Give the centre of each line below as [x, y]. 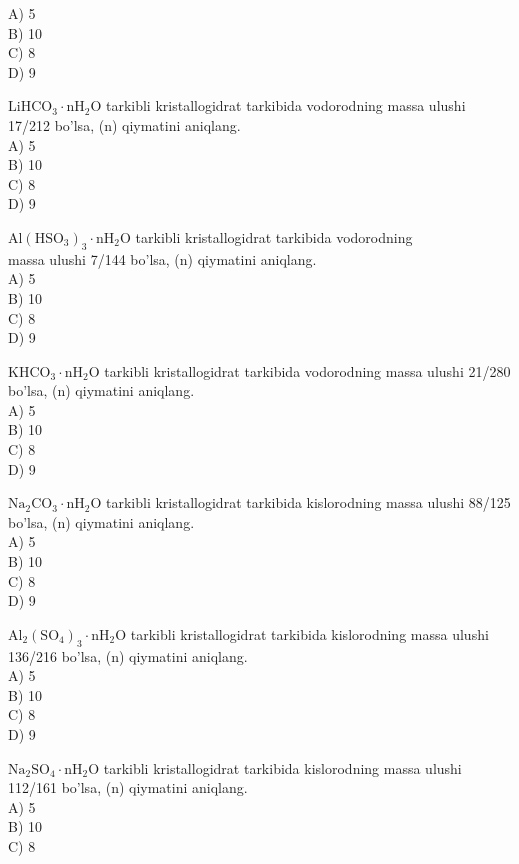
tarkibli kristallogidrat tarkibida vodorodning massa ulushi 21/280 [307, 370]
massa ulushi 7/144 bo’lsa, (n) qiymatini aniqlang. [162, 258]
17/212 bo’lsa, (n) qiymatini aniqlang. [124, 124]
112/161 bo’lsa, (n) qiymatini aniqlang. [128, 787]
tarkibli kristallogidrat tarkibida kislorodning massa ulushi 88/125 [308, 502]
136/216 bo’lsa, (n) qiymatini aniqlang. [128, 655]
